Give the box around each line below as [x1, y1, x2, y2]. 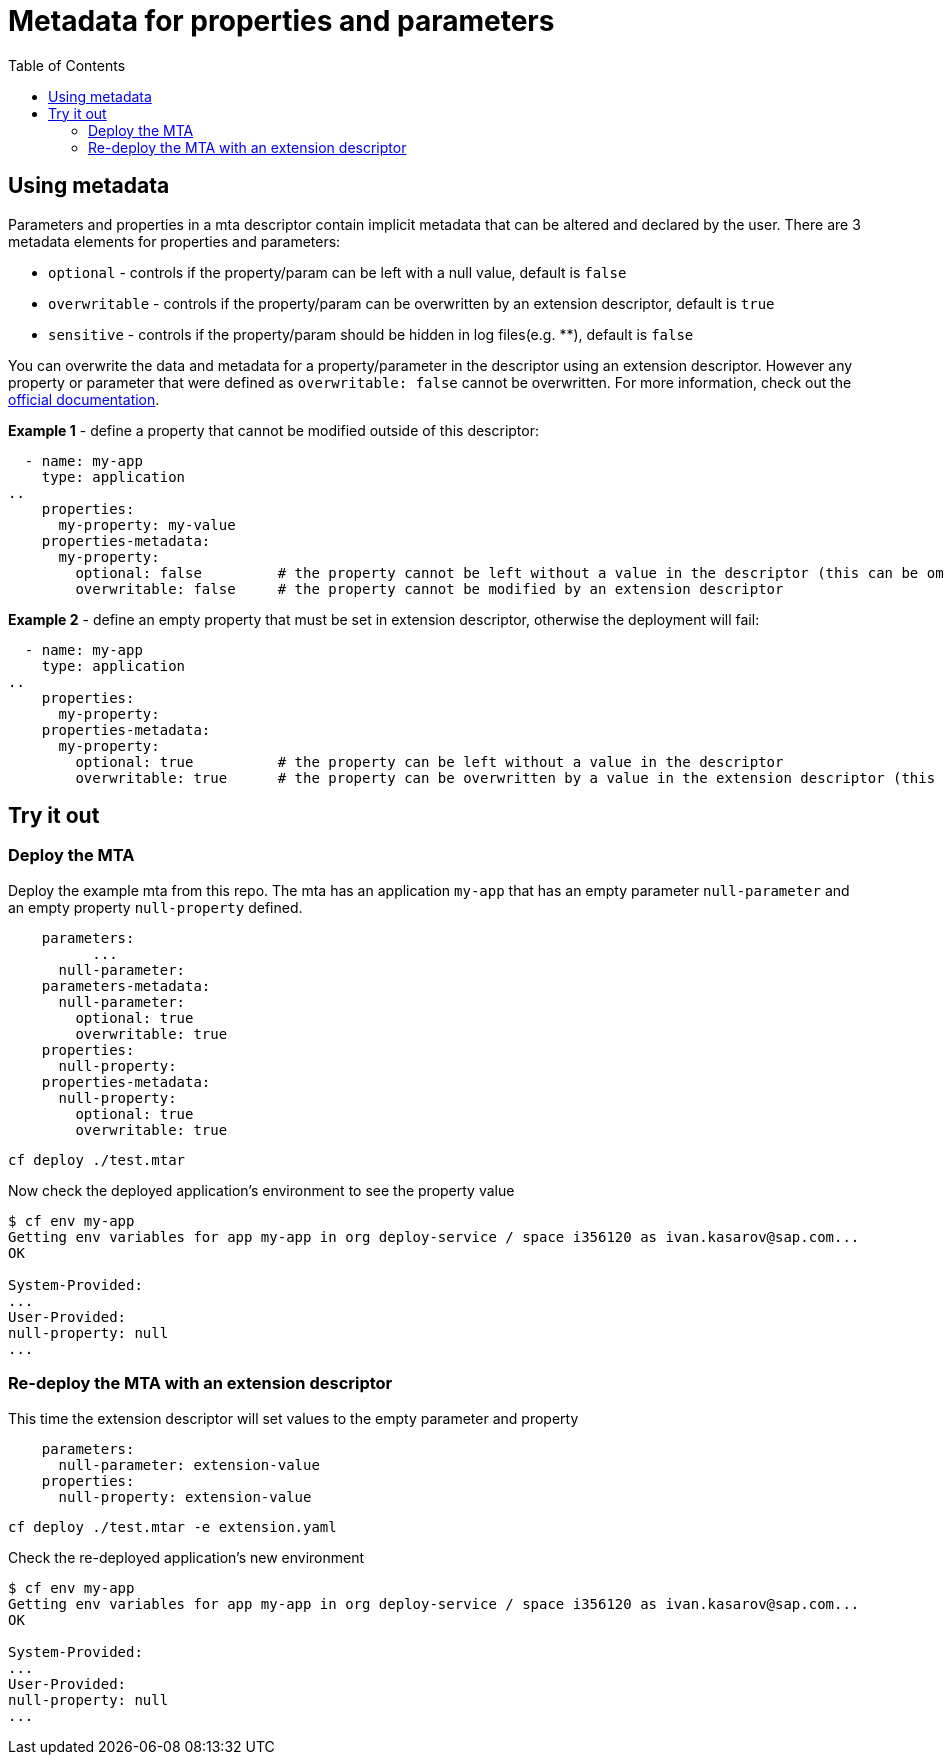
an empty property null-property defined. [8, 898, 303, 916]
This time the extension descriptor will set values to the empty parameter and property [8, 1409, 579, 1427]
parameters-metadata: [41, 977, 211, 994]
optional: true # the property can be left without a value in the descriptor [75, 753, 784, 770]
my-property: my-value [58, 516, 236, 533]
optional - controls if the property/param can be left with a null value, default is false [48, 263, 627, 281]
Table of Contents [8, 56, 126, 74]
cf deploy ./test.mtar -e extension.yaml [8, 1518, 337, 1535]
